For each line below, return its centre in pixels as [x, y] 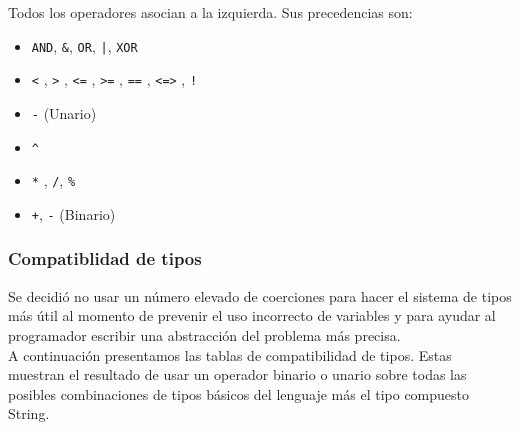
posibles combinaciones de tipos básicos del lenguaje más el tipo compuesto [239, 393]
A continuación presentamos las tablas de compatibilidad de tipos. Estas [230, 354]
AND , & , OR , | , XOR [84, 45]
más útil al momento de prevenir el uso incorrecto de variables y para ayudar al [252, 315]
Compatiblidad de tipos [105, 258]
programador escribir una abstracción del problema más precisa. [204, 334]
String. [29, 413]
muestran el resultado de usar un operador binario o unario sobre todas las [237, 374]
